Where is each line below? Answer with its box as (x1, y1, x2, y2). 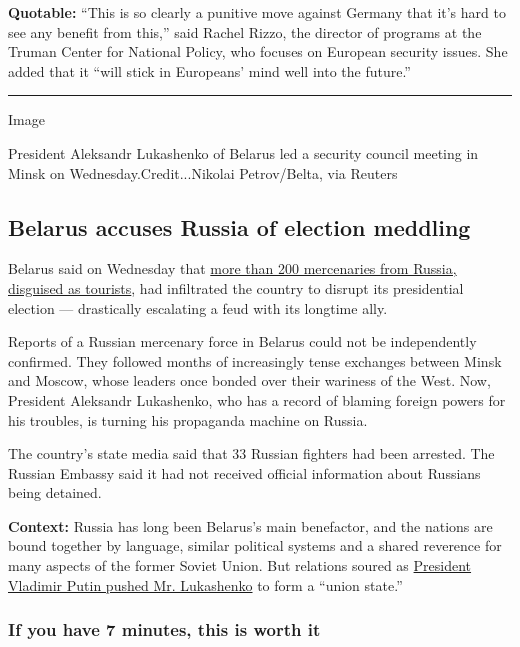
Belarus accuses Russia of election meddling (8, 211, 471, 242)
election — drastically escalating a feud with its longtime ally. (8, 297, 388, 318)
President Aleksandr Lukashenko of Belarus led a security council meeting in (8, 142, 479, 163)
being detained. (8, 482, 102, 503)
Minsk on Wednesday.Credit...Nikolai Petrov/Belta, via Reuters (8, 162, 398, 183)
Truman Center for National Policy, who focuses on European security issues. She (8, 41, 508, 62)
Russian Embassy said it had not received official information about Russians (8, 462, 481, 483)
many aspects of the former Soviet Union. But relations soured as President (8, 555, 472, 576)
